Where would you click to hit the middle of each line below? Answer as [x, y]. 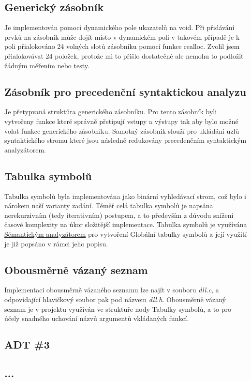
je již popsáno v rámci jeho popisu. [56, 243]
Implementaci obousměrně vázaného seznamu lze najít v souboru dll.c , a [112, 290]
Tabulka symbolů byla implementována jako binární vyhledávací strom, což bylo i [125, 196]
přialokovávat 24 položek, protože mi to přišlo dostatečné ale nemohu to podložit [124, 55]
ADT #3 [27, 344]
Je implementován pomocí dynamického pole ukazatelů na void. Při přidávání [119, 27]
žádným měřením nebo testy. [47, 65]
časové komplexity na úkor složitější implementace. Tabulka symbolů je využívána [126, 224]
